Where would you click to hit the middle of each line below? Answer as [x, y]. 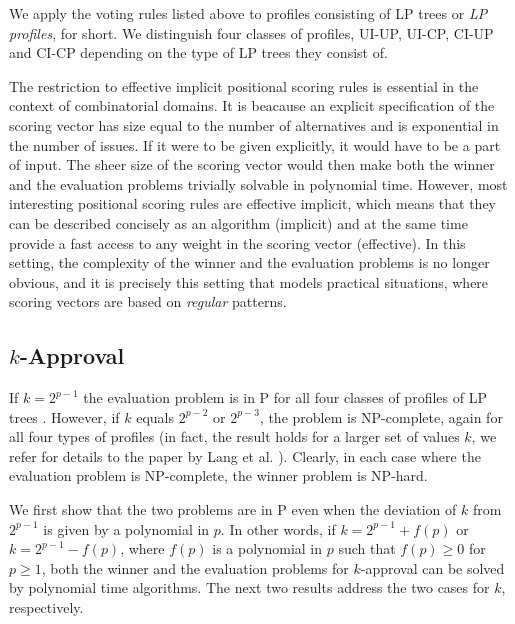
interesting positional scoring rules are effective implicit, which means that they [253, 203]
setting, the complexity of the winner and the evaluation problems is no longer [249, 262]
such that [367, 548]
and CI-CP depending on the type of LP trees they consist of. [198, 52]
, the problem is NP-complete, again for [381, 416]
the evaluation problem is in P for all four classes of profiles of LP [285, 397]
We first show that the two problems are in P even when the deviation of [233, 509]
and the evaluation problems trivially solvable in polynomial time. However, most [258, 183]
